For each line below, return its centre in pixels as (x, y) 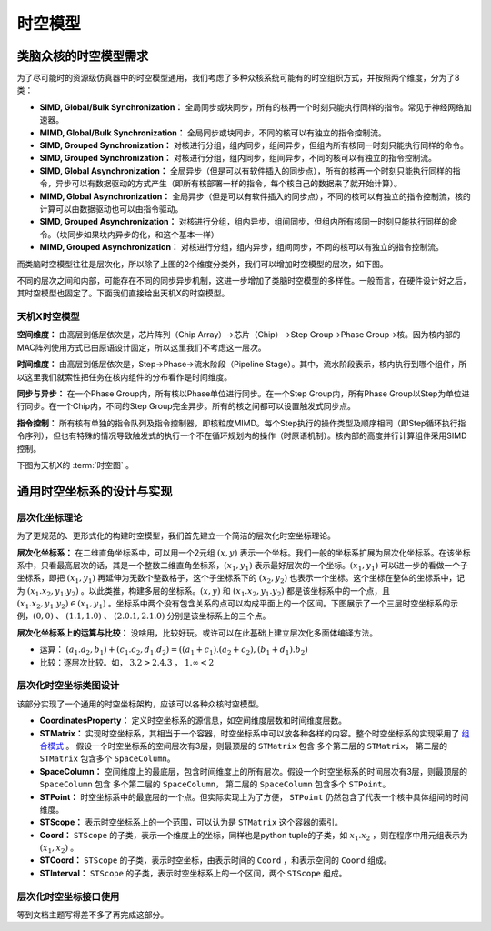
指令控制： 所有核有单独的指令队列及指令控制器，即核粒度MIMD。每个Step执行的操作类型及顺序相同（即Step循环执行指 (241, 423)
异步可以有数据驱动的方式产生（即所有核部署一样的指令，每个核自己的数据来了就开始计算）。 (228, 184)
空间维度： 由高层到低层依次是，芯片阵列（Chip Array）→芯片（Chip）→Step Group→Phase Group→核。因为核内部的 (239, 335)
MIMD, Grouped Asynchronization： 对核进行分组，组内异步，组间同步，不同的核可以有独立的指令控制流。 (242, 247)
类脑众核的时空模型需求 (83, 56)
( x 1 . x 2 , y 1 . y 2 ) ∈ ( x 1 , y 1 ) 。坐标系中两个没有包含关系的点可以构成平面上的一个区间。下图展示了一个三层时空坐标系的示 (238, 605)
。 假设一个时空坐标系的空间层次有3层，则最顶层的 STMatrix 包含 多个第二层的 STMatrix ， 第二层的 (256, 746)
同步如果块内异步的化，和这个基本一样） (143, 234)
